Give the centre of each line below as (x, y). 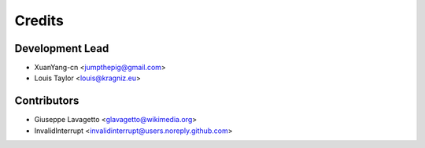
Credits (39, 20)
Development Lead (62, 48)
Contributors (47, 101)
